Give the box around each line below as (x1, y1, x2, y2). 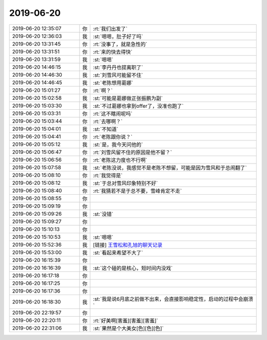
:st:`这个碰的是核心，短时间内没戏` (93, 264, 173, 271)
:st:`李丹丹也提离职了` (93, 64, 143, 71)
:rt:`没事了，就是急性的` (93, 41, 148, 47)
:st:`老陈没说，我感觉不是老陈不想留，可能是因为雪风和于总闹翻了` (93, 164, 247, 171)
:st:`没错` (93, 211, 114, 217)
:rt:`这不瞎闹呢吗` (93, 110, 133, 117)
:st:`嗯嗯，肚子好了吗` (93, 33, 143, 40)
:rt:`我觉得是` (93, 172, 123, 179)
